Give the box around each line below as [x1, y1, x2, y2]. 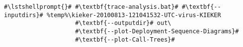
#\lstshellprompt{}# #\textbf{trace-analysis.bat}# [4, 3, 178, 10]
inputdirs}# [4, 11, 43, 19]
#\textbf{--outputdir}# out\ [75, 20, 171, 27]
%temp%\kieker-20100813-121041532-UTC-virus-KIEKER [46, 11, 221, 19]
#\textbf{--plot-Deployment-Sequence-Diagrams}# [75, 27, 239, 35]
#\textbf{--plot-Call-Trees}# [75, 36, 175, 43]
